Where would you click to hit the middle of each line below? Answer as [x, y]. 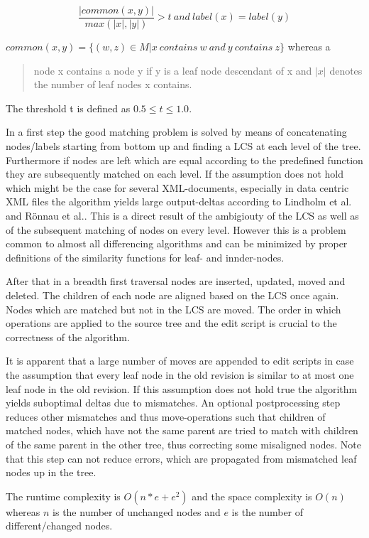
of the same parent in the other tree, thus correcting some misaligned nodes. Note [184, 444]
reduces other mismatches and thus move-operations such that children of [166, 416]
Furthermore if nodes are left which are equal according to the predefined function [184, 160]
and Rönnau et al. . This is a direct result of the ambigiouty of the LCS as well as [182, 215]
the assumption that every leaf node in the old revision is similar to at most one [180, 374]
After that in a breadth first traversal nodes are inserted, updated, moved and [176, 281]
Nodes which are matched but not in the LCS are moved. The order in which [174, 309]
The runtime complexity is [63, 496]
